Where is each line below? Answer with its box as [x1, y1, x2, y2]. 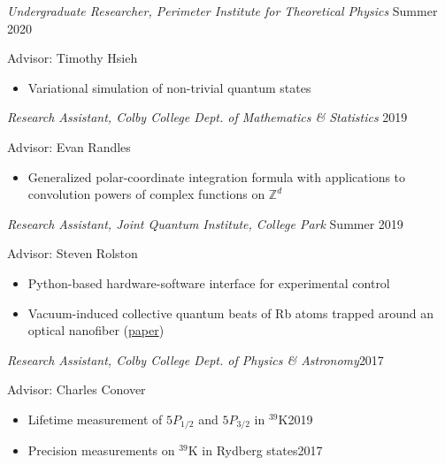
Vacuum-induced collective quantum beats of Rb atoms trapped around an [27, 303, 433, 322]
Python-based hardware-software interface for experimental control [27, 273, 390, 292]
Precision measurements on [27, 441, 175, 460]
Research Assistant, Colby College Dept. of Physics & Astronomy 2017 [7, 350, 384, 369]
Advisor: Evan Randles [7, 137, 131, 156]
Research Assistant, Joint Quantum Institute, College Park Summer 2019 [7, 214, 403, 232]
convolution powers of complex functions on [27, 185, 265, 203]
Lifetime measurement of [27, 409, 163, 428]
